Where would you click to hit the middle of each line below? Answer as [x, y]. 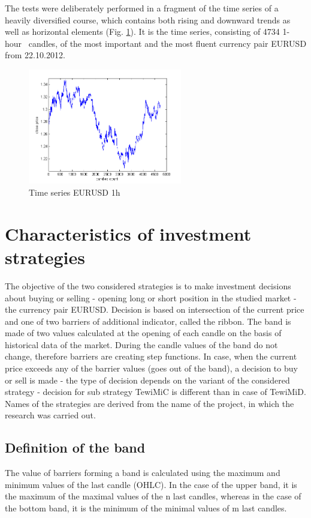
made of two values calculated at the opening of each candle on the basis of [143, 333]
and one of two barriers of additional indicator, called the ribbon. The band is [148, 321]
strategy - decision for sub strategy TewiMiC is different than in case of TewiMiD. [155, 392]
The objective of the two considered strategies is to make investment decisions [148, 285]
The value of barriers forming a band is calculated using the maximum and [143, 473]
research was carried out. [50, 415]
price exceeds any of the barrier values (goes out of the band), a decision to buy [151, 368]
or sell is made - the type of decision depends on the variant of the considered [147, 380]
